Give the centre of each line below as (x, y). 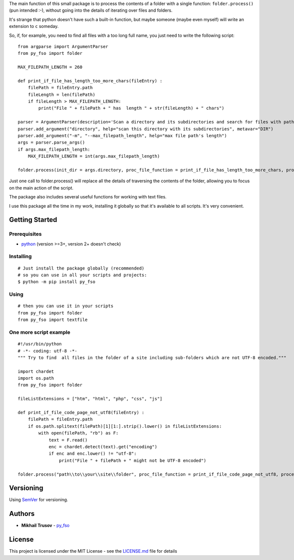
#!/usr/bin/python (40, 344)
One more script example (40, 332)
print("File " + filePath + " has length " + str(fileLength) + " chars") (132, 108)
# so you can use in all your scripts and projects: (82, 275)
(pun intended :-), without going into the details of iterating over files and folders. (91, 10)
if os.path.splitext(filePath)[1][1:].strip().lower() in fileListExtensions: (125, 426)
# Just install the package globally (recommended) (81, 268)
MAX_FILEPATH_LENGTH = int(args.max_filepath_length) (94, 156)
